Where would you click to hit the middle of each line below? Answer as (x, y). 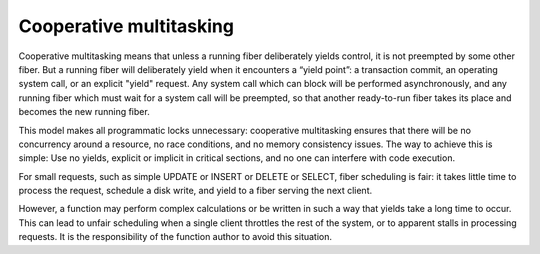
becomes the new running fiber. (84, 112)
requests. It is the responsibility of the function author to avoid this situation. (175, 237)
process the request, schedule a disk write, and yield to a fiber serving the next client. (195, 191)
